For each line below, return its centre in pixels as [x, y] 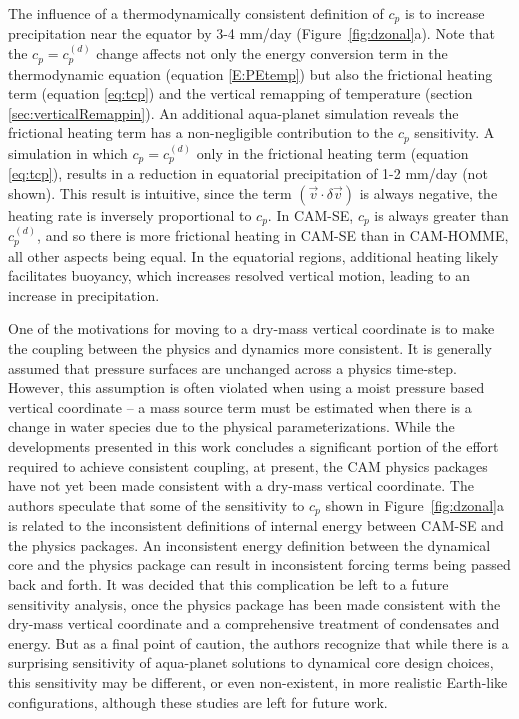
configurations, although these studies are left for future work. [198, 701]
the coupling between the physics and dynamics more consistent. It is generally [250, 348]
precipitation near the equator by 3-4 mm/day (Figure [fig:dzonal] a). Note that [251, 33]
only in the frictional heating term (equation [332, 152]
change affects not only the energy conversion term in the [272, 53]
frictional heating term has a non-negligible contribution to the [201, 132]
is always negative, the [428, 192]
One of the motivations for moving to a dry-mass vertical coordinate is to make [251, 328]
